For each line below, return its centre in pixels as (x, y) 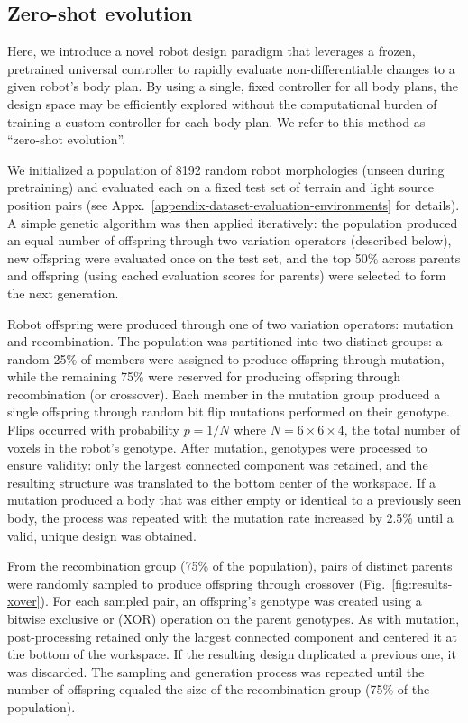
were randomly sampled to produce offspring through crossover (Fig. (197, 583)
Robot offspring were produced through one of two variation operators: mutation (230, 323)
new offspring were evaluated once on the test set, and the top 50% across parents (234, 257)
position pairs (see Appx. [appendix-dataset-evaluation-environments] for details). (234, 204)
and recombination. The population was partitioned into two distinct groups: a (225, 341)
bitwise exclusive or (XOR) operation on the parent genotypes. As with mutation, (234, 619)
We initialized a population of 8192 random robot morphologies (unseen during (226, 169)
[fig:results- (422, 583)
